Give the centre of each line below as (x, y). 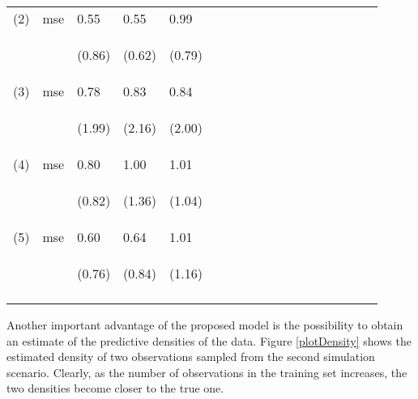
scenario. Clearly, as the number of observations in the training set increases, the (207, 372)
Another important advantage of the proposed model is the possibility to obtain (205, 325)
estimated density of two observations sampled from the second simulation (191, 357)
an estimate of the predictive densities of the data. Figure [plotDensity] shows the (209, 340)
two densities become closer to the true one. (115, 388)
